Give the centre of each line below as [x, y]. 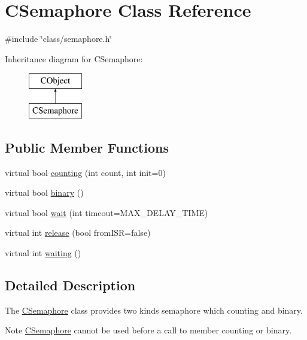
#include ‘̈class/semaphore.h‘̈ [59, 39]
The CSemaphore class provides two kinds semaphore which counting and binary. [154, 310]
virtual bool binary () [44, 192]
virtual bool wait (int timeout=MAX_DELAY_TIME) [107, 212]
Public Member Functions [87, 147]
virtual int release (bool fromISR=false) [78, 233]
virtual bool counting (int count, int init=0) [85, 172]
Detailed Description [70, 285]
